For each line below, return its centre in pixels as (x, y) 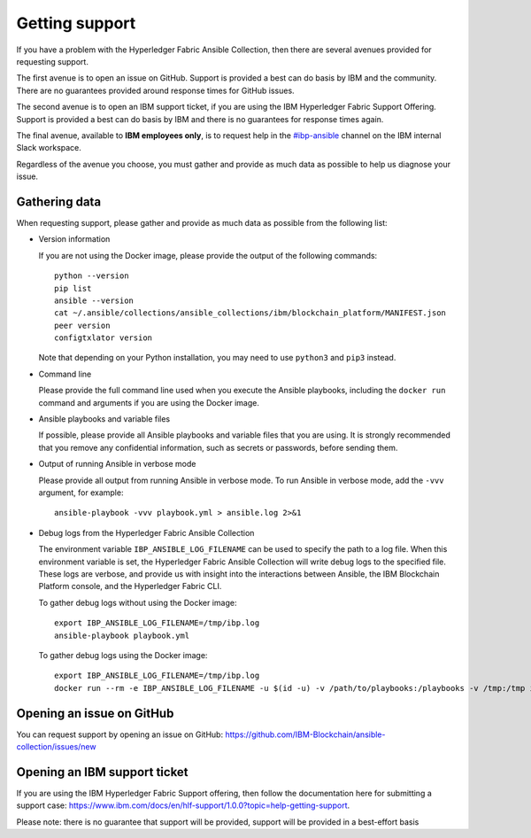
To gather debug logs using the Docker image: (123, 655)
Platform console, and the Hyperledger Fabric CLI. (130, 586)
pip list (73, 288)
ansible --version (94, 300)
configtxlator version (104, 338)
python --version (92, 276)
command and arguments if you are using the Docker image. (149, 402)
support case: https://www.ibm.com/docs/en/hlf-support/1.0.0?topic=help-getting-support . (183, 805)
